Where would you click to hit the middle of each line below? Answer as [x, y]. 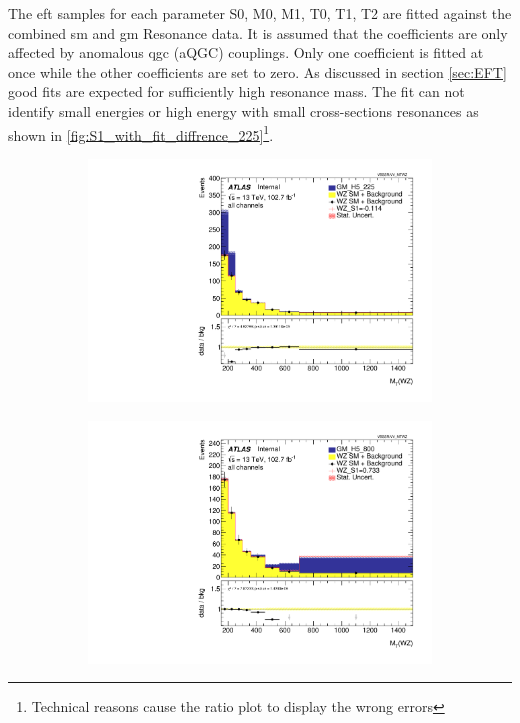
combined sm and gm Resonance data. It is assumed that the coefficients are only [258, 32]
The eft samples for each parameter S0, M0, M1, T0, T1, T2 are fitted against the [260, 13]
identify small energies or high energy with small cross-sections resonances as [243, 110]
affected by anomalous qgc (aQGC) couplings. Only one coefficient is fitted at [246, 52]
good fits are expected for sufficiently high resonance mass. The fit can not [236, 91]
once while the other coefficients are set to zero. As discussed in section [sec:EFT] [257, 71]
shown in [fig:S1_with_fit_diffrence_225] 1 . [141, 133]
